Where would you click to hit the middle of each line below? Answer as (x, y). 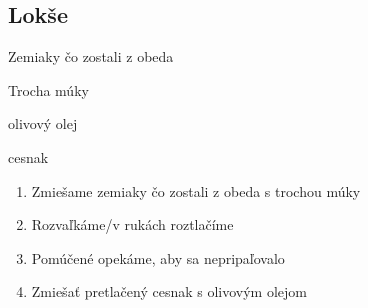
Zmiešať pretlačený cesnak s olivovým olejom (169, 291)
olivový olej (43, 123)
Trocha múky (48, 89)
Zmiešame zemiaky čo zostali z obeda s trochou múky (196, 190)
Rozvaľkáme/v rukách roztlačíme (132, 224)
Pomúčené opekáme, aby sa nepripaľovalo (158, 257)
